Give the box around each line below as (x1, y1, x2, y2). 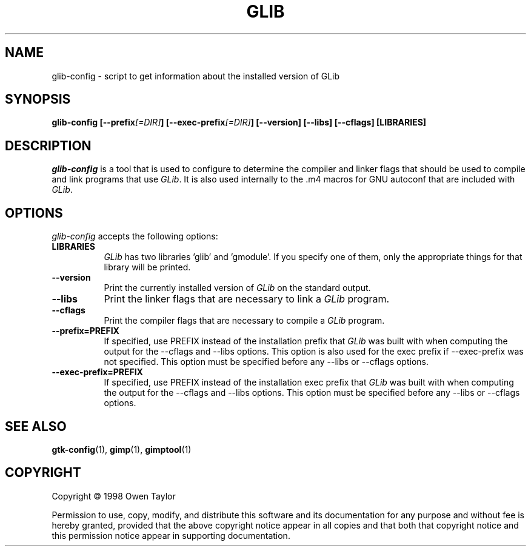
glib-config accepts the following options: (52, 231, 218, 242)
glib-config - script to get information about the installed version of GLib (52, 70, 340, 81)
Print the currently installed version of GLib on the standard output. (104, 282, 371, 293)
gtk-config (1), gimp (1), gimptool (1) (52, 444, 192, 455)
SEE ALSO (5, 418, 67, 434)
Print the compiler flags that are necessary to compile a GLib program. (104, 315, 385, 326)
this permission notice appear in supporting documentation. (52, 530, 290, 541)
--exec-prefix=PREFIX (52, 367, 143, 378)
